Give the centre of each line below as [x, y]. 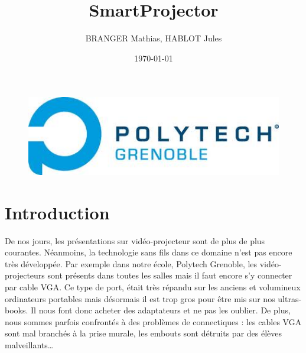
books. [17, 310]
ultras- [290, 298]
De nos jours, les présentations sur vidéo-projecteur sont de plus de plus [135, 240]
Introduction [57, 212]
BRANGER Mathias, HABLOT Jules [154, 38]
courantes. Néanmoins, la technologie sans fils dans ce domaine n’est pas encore [149, 252]
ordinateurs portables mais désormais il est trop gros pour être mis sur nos [140, 298]
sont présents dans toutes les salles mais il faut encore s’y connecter [170, 275]
